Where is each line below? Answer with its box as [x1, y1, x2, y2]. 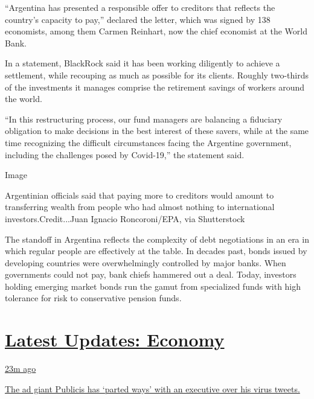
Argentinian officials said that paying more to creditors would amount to [5, 188, 274, 201]
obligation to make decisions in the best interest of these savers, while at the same [5, 124, 309, 137]
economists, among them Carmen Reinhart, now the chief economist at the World [5, 25, 308, 37]
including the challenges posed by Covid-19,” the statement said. [5, 148, 245, 161]
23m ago [5, 362, 36, 375]
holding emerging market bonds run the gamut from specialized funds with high [5, 279, 301, 292]
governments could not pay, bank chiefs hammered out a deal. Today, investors [5, 268, 296, 281]
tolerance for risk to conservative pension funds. [5, 292, 182, 304]
